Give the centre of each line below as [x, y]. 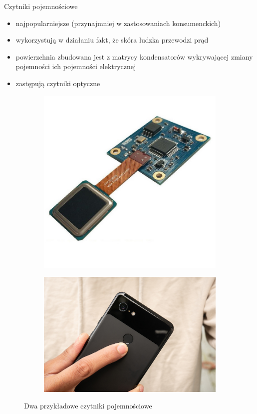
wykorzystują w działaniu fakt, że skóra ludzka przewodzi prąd [112, 40]
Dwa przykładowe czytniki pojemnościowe [88, 406]
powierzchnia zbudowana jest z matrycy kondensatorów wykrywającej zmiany [134, 56]
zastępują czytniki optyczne [58, 83]
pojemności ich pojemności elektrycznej [76, 66]
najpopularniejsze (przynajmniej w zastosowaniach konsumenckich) [118, 23]
